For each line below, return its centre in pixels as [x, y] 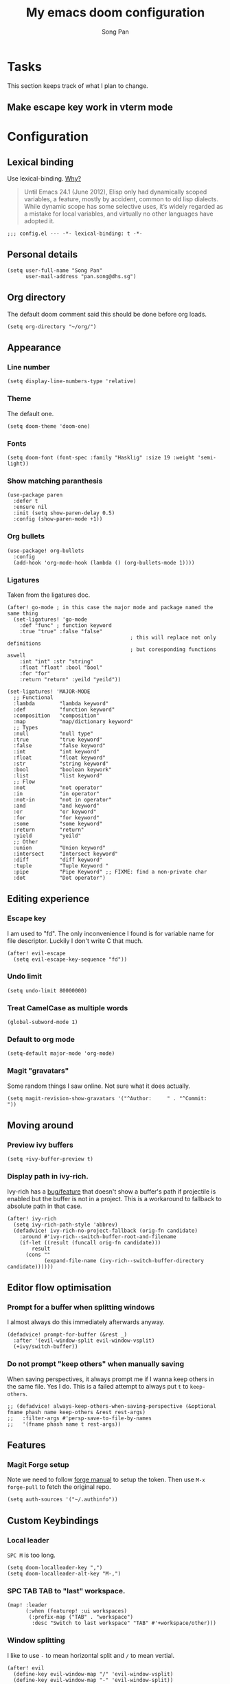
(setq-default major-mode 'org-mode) [61, 1054]
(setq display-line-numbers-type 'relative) [72, 382]
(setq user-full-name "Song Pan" [55, 270]
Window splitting [36, 1641]
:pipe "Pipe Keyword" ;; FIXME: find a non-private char [110, 872]
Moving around [41, 1125]
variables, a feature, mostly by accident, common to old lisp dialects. [121, 199]
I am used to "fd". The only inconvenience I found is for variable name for [111, 933]
